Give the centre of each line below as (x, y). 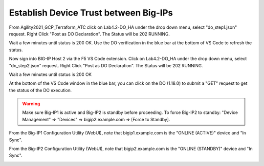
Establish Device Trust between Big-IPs (91, 13)
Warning (31, 104)
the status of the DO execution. (40, 90)
